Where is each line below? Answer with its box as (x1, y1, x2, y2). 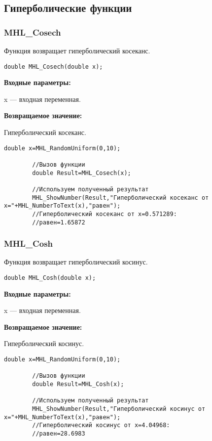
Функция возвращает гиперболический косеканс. (4, 45, 150, 55)
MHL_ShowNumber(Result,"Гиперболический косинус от (32, 405, 206, 412)
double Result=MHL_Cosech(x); (32, 169, 131, 176)
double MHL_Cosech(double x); (4, 63, 103, 70)
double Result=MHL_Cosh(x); (32, 381, 124, 388)
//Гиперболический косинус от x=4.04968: (32, 422, 170, 429)
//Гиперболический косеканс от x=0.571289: (32, 210, 177, 218)
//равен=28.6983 (32, 430, 85, 437)
